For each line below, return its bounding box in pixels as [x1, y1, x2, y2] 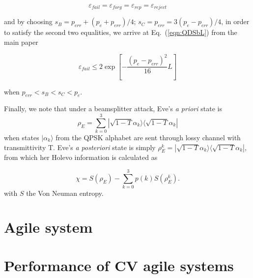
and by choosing [4, 16, 53, 27]
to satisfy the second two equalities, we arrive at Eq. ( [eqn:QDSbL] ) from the [4, 27, 237, 37]
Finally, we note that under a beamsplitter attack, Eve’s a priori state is [4, 103, 222, 114]
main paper [4, 37, 38, 47]
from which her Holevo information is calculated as [4, 152, 158, 162]
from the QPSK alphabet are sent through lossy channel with [56, 132, 241, 143]
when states [4, 132, 39, 143]
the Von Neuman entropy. [26, 188, 104, 198]
